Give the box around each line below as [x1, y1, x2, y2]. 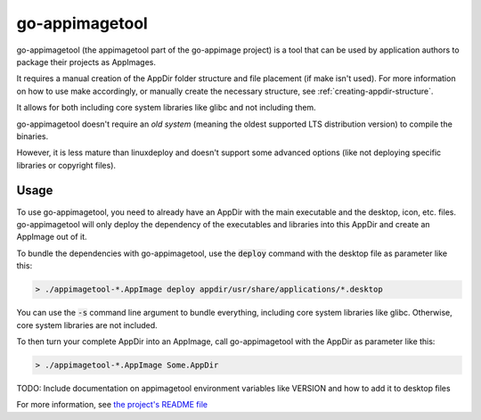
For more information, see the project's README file [16, 399, 208, 410]
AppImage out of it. [16, 232, 88, 243]
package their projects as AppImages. [16, 56, 156, 67]
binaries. [16, 130, 49, 142]
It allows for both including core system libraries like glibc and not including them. [16, 103, 316, 113]
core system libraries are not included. [16, 319, 158, 330]
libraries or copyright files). [16, 160, 116, 170]
